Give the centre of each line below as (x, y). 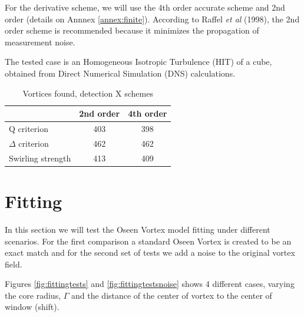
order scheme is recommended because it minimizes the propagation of (132, 30)
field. (14, 264)
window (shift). (32, 307)
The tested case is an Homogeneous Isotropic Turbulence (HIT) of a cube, (138, 62)
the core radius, (33, 295)
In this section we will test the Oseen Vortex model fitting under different (138, 229)
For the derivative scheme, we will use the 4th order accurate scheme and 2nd (145, 7)
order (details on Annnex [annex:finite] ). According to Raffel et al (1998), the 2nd (152, 19)
